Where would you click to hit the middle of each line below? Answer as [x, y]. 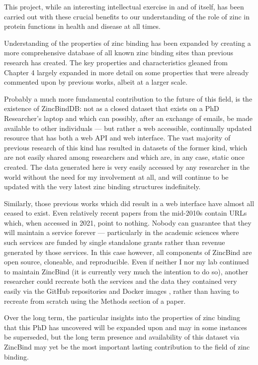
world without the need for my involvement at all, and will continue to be [116, 177]
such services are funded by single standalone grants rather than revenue [115, 242]
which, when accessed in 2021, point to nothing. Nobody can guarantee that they [128, 222]
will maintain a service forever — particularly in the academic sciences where [122, 232]
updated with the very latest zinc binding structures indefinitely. [102, 186]
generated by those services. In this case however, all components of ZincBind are [128, 252]
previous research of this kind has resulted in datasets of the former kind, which [126, 147]
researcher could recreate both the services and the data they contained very [121, 281]
